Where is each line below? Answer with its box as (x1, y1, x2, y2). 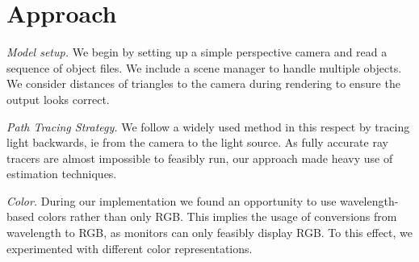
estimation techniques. (6, 165, 117, 182)
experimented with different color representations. (6, 239, 253, 256)
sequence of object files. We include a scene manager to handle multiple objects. (6, 59, 402, 76)
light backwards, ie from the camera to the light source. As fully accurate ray (6, 134, 388, 151)
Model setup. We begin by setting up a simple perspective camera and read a (6, 44, 388, 60)
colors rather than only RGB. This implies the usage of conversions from (37, 208, 397, 225)
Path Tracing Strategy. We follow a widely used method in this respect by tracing (6, 118, 410, 135)
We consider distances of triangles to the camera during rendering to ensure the (6, 75, 400, 92)
